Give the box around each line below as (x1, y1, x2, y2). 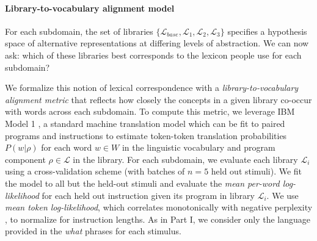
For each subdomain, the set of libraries (5, 24, 153, 37)
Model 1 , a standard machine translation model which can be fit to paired (5, 117, 285, 129)
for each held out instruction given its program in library (42, 189, 255, 201)
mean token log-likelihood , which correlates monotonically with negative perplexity (5, 201, 313, 214)
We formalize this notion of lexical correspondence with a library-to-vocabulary (5, 81, 299, 94)
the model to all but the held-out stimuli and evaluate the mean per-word (5, 176, 280, 189)
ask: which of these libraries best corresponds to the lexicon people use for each (5, 48, 302, 61)
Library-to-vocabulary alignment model (5, 1, 175, 14)
